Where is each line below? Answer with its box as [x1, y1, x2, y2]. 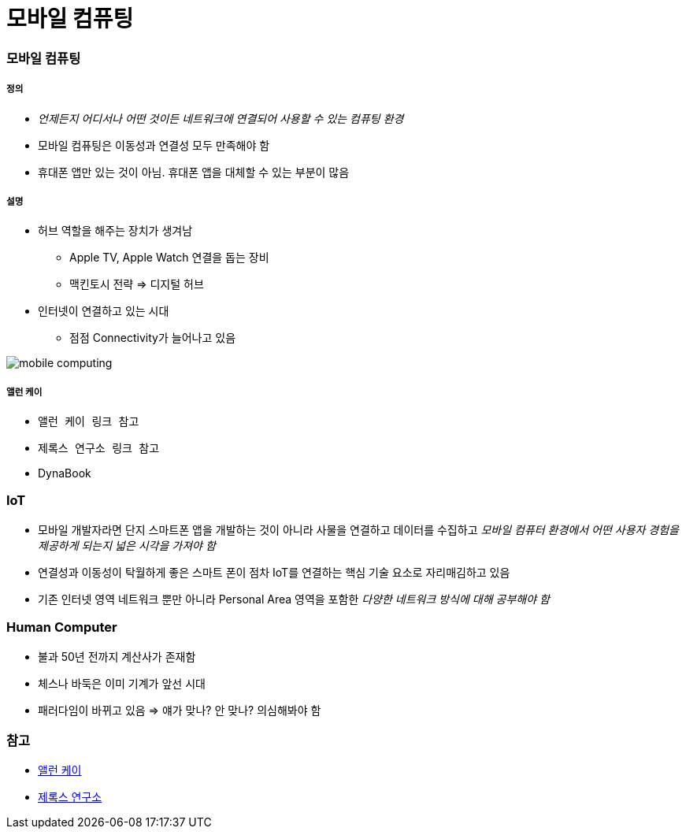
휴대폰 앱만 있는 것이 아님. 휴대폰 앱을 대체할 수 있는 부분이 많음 [38, 165, 350, 179]
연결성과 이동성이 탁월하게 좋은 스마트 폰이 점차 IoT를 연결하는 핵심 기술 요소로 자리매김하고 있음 [38, 565, 510, 579]
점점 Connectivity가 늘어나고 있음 [69, 331, 236, 345]
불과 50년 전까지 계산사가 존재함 [38, 649, 196, 663]
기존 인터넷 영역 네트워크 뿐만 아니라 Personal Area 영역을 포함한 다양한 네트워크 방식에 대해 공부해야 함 [38, 592, 550, 606]
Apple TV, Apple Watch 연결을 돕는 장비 [69, 250, 269, 265]
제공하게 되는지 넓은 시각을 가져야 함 [38, 538, 216, 552]
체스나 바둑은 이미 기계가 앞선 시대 [38, 676, 206, 690]
